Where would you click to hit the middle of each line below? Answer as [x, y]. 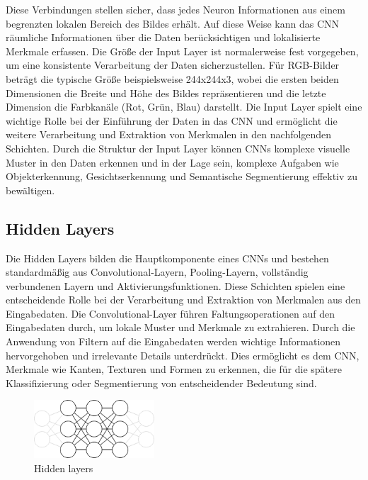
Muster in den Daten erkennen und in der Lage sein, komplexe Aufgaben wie [172, 162]
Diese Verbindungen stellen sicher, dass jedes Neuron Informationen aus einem [176, 9]
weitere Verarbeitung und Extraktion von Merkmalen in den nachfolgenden [169, 134]
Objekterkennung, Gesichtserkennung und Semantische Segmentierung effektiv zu [182, 176]
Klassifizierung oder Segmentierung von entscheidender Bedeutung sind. [161, 383]
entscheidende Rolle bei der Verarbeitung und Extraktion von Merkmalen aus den [183, 300]
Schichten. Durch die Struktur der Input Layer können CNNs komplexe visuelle [178, 148]
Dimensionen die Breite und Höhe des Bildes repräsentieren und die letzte [166, 93]
